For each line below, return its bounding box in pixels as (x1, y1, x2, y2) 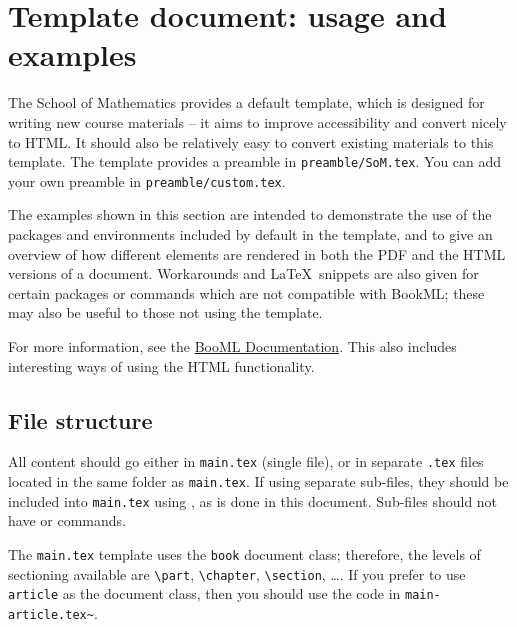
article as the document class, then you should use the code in (8, 583, 401, 604)
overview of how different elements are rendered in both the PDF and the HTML (8, 243, 506, 264)
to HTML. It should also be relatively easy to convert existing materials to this (8, 131, 494, 152)
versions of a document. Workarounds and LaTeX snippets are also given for (8, 263, 479, 284)
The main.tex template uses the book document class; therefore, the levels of (8, 543, 481, 564)
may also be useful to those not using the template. (8, 302, 323, 323)
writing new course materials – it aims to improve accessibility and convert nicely (8, 111, 507, 132)
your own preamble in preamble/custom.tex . (8, 170, 286, 191)
